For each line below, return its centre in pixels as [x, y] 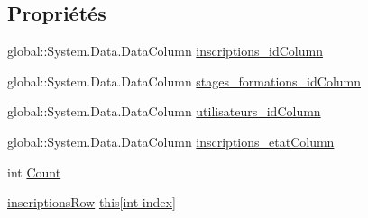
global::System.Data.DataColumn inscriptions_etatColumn [171, 141]
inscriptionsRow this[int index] [92, 202]
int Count [34, 172]
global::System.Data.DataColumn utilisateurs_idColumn [164, 111]
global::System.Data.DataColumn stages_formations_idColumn [184, 81]
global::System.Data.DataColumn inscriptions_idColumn [165, 51]
